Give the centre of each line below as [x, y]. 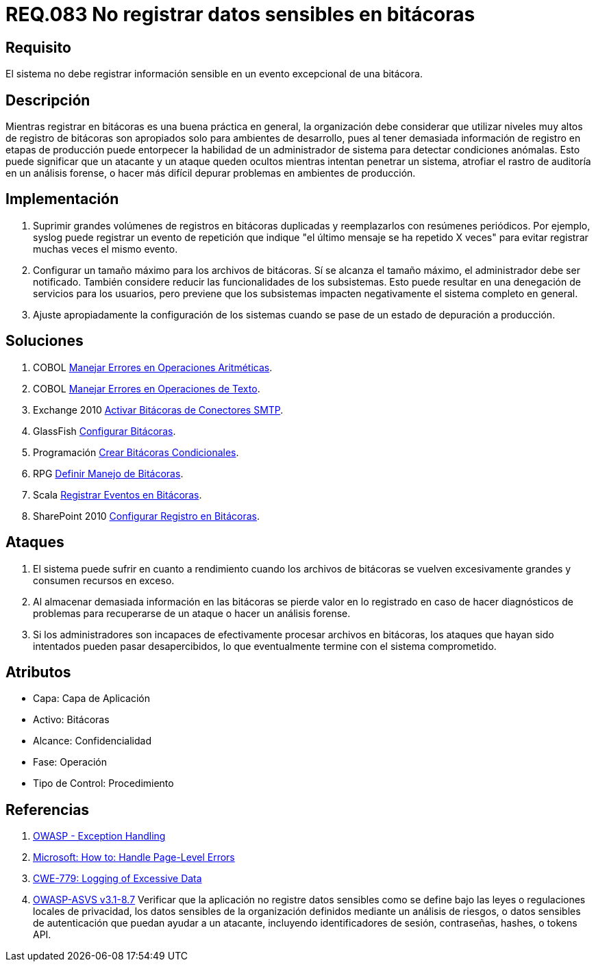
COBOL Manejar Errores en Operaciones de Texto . [147, 388]
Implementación [62, 199]
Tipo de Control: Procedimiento [103, 783]
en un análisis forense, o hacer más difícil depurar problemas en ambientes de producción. [211, 173]
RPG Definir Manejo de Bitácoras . [108, 473]
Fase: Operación [70, 762]
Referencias [48, 809]
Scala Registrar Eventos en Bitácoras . [117, 494]
